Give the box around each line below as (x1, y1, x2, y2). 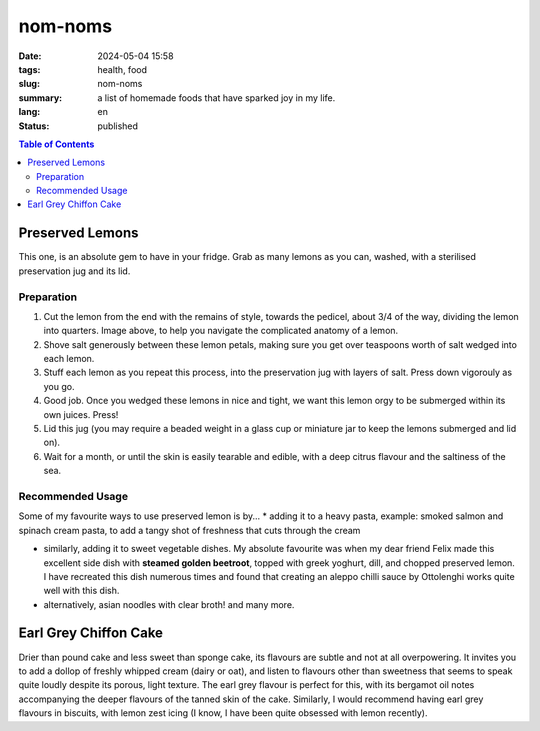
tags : (18, 63, 41, 75)
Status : (18, 120, 50, 132)
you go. (43, 380, 75, 392)
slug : (18, 78, 40, 90)
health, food (97, 63, 147, 75)
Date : (18, 50, 42, 62)
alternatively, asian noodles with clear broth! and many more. (43, 598, 295, 610)
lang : (18, 106, 41, 118)
